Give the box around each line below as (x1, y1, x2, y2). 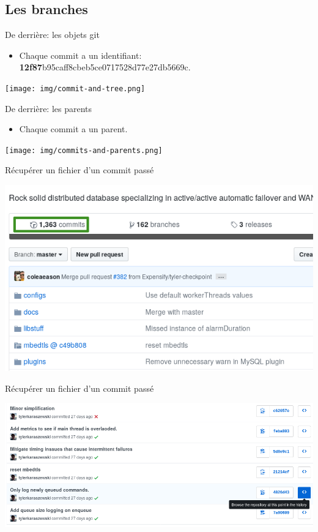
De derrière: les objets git (5, 28, 100, 41)
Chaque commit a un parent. (19, 122, 128, 135)
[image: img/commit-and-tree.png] (5, 84, 146, 93)
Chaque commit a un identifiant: (19, 48, 142, 61)
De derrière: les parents (5, 102, 92, 114)
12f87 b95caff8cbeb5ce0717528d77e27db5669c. (19, 61, 191, 73)
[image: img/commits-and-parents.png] (5, 146, 163, 155)
